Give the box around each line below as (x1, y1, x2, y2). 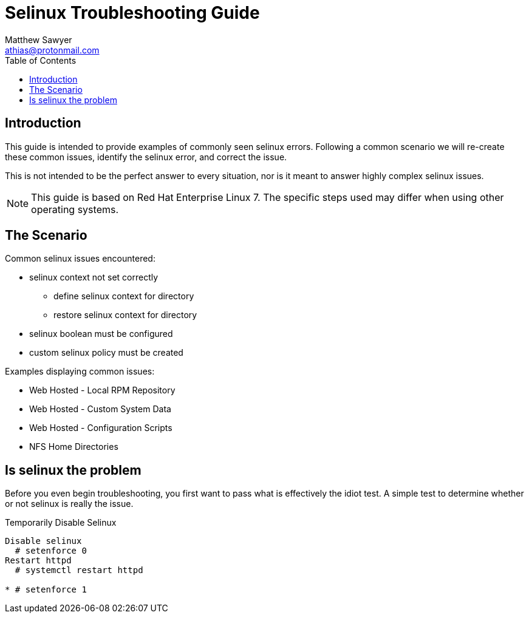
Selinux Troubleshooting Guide (5, 2, 260, 23)
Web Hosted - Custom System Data (29, 404, 171, 415)
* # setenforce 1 (5, 585, 87, 595)
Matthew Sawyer (5, 34, 72, 45)
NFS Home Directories (29, 441, 118, 452)
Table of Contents (5, 55, 77, 66)
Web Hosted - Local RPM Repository (29, 385, 176, 396)
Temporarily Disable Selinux (5, 517, 117, 528)
